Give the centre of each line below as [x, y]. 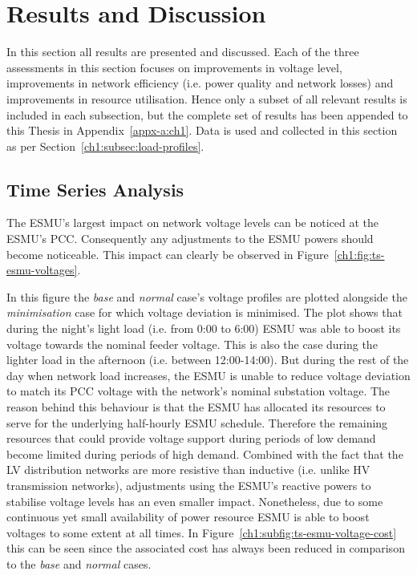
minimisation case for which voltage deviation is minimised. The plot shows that [204, 312]
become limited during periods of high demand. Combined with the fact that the [205, 454]
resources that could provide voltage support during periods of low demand [191, 438]
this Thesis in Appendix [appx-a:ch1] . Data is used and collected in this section [202, 130]
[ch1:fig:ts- [359, 254]
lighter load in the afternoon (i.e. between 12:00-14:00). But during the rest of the [208, 360]
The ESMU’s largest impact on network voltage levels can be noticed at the [193, 223]
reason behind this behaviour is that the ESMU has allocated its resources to [196, 407]
